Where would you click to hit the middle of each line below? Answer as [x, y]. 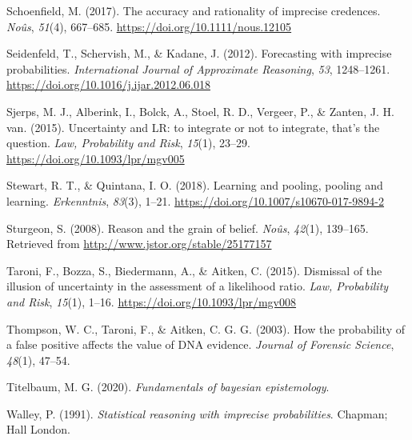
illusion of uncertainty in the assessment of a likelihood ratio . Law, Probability [198, 286]
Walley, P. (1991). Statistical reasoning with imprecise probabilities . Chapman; [197, 413]
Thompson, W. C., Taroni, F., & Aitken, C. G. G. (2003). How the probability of [206, 328]
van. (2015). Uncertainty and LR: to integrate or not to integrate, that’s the [193, 127]
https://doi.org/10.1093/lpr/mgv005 [96, 158]
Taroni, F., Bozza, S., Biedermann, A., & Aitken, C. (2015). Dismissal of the [194, 270]
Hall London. [38, 429]
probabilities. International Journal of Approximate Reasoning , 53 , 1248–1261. [198, 68]
